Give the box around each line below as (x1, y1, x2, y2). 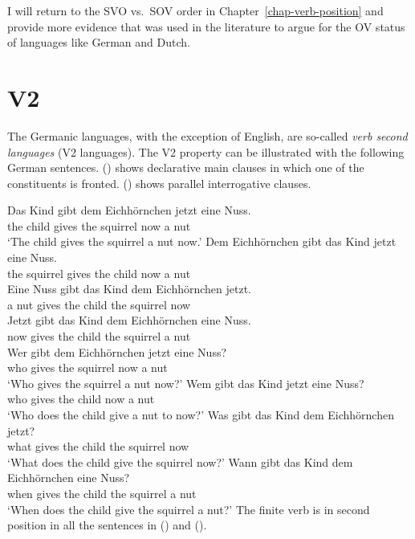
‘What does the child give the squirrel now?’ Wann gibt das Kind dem (7, 453, 353, 470)
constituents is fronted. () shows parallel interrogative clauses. (7, 174, 311, 191)
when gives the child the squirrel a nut (7, 484, 197, 501)
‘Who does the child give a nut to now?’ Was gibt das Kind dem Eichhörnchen (7, 406, 394, 423)
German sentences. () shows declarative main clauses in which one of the (7, 159, 364, 176)
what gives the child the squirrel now (7, 438, 189, 455)
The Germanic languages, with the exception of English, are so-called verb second (7, 127, 408, 144)
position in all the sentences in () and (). (7, 517, 207, 533)
